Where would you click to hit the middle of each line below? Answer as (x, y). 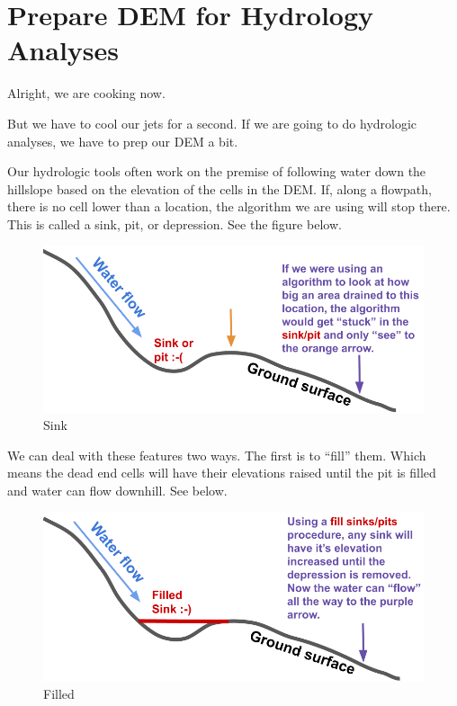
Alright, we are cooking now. (86, 93)
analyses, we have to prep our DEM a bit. (123, 141)
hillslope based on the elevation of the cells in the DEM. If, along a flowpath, (220, 188)
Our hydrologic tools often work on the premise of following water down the (217, 171)
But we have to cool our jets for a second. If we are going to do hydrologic (212, 123)
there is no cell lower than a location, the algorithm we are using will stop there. (229, 206)
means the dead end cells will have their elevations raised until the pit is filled (222, 473)
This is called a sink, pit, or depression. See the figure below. (175, 223)
